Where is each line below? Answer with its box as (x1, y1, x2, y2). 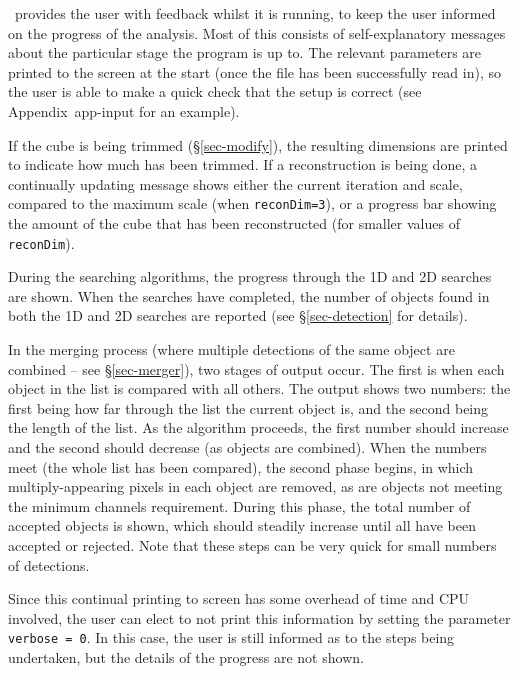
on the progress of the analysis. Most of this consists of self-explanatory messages (8, 22, 506, 43)
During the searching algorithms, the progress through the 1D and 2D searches (8, 266, 492, 287)
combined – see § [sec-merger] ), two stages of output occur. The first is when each (8, 358, 505, 379)
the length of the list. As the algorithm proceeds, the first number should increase (8, 417, 509, 438)
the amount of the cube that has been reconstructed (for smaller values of (8, 213, 460, 233)
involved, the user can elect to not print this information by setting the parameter (8, 607, 511, 628)
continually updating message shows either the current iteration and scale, (8, 173, 463, 194)
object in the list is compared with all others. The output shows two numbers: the (8, 378, 511, 399)
